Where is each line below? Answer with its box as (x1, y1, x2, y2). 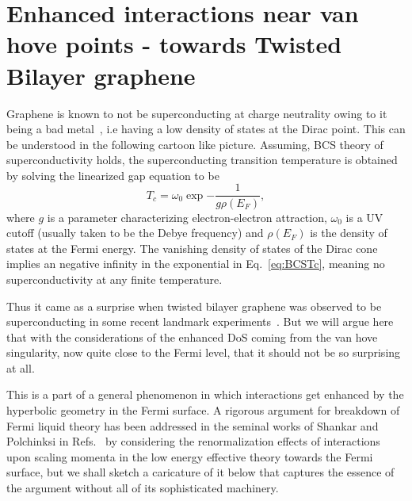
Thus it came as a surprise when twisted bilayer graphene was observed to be (6, 297, 382, 314)
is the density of (310, 224, 387, 241)
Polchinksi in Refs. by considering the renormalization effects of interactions (6, 433, 380, 449)
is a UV (345, 208, 383, 225)
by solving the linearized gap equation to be (6, 166, 219, 183)
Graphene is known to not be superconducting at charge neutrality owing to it (6, 105, 387, 121)
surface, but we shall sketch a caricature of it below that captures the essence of (6, 464, 395, 480)
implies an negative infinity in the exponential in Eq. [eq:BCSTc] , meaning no (6, 255, 385, 272)
